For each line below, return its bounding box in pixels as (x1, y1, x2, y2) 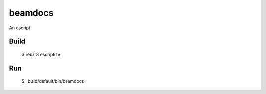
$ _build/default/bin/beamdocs (21, 78, 84, 84)
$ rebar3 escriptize (21, 51, 61, 57)
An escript (9, 25, 31, 31)
